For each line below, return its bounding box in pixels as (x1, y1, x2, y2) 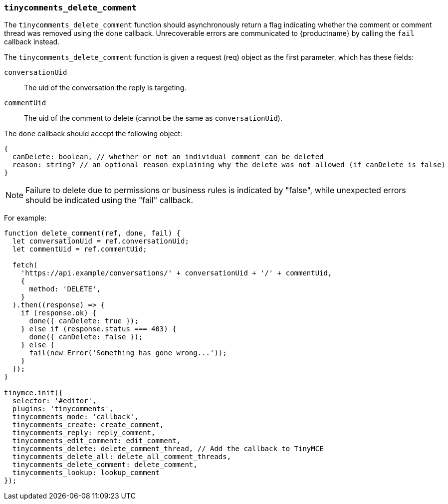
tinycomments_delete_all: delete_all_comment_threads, (12, 453, 231, 461)
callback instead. (4, 37, 60, 46)
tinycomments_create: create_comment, (12, 421, 164, 429)
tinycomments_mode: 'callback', (12, 413, 139, 421)
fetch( (12, 261, 38, 269)
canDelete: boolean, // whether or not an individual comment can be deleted (12, 153, 324, 161)
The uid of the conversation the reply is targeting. (24, 83, 187, 92)
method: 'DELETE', (29, 285, 101, 293)
